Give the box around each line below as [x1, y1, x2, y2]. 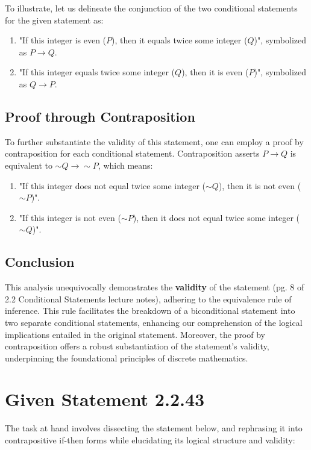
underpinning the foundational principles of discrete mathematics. [5, 351, 248, 364]
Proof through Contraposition [5, 107, 195, 125]
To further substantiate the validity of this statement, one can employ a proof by [5, 135, 304, 148]
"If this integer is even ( [19, 34, 107, 46]
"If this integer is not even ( [19, 211, 121, 223]
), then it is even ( [181, 66, 249, 78]
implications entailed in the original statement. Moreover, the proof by [5, 328, 265, 340]
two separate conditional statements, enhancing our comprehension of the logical [5, 316, 303, 328]
